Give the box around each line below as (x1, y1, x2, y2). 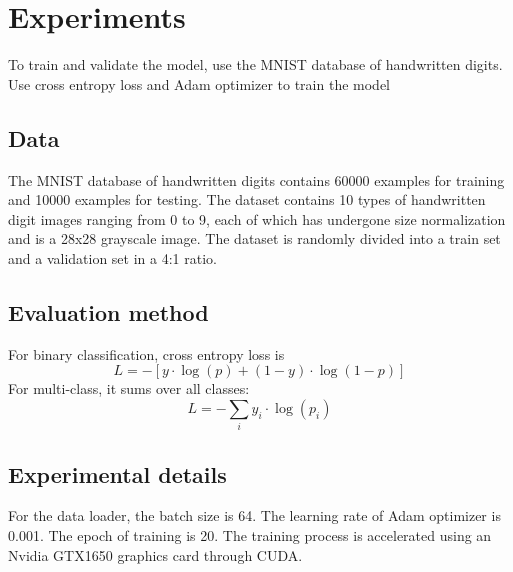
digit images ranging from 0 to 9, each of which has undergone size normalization (8, 208, 506, 229)
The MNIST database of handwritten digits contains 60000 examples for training (8, 169, 505, 190)
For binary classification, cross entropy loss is (8, 343, 285, 364)
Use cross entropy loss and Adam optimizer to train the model (8, 73, 391, 94)
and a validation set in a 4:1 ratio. (8, 247, 217, 268)
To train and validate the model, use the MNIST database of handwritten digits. (8, 54, 503, 75)
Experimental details (8, 458, 227, 489)
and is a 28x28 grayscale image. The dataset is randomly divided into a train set (8, 228, 501, 249)
